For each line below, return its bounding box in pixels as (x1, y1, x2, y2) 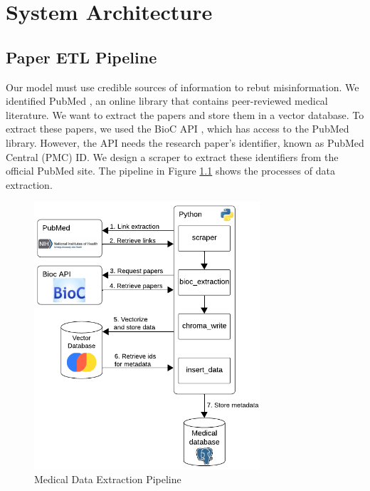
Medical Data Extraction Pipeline (34, 472, 181, 487)
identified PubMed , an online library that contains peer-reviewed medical (6, 93, 328, 108)
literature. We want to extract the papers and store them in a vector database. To (6, 107, 364, 122)
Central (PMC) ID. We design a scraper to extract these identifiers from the (6, 149, 339, 164)
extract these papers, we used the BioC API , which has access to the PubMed (6, 121, 349, 136)
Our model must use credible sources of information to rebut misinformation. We (6, 79, 359, 94)
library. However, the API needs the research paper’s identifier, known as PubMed (6, 135, 364, 150)
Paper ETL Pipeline (6, 46, 157, 68)
